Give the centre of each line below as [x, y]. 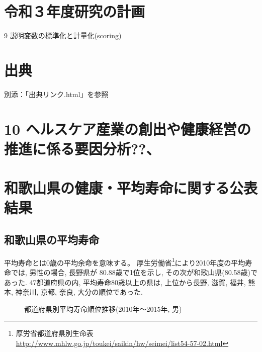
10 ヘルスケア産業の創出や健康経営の [127, 128]
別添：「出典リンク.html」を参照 [56, 94]
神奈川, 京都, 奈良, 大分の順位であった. [79, 292]
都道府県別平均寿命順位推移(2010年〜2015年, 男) [103, 309]
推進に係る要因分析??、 [82, 148]
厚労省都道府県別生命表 [55, 333]
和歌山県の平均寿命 [52, 239]
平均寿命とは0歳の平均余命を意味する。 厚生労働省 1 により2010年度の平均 [125, 261]
